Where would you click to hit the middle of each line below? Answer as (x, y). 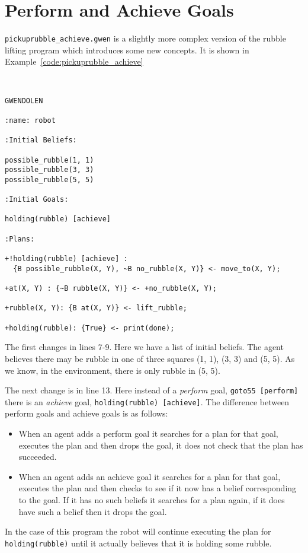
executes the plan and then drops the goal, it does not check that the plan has (161, 445)
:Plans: (20, 239)
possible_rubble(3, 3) (49, 170)
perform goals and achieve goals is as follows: (86, 413)
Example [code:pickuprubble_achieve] (74, 61)
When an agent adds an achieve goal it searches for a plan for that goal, (150, 476)
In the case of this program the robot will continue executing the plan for (138, 531)
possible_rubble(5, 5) (49, 179)
